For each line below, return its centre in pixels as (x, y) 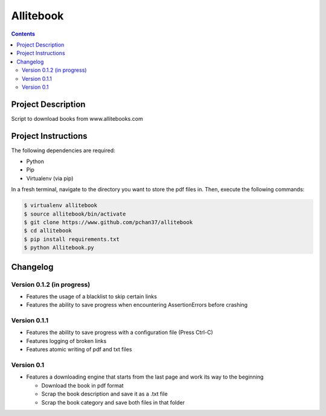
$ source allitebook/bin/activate (75, 214)
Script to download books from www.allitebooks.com (77, 118)
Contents (23, 34)
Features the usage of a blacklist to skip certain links (91, 296)
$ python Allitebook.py (59, 248)
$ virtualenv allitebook (61, 206)
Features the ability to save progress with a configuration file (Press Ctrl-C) (120, 333)
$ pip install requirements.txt (72, 239)
